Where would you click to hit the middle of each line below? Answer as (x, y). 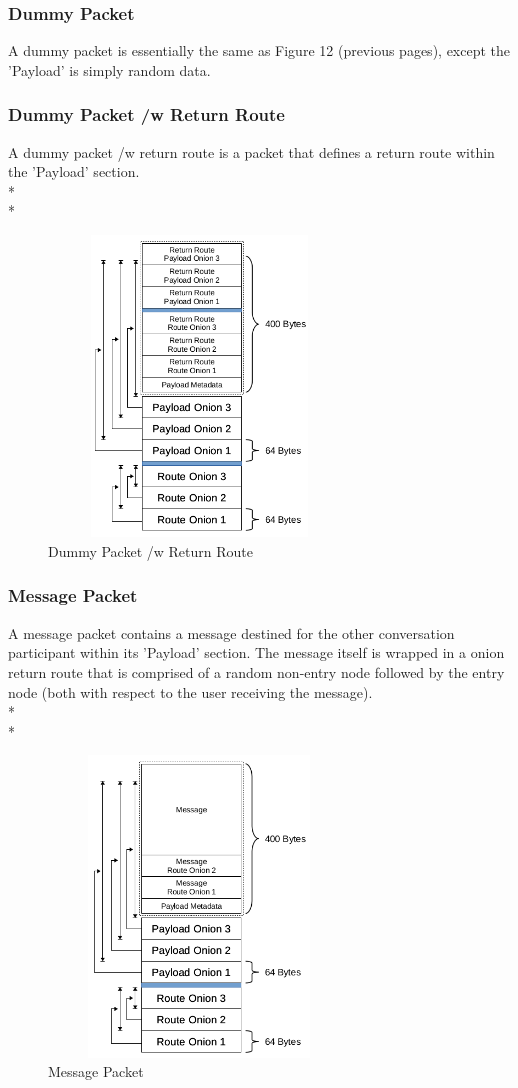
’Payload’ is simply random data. (109, 69)
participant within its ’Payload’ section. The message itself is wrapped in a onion (256, 652)
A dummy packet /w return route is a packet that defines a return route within (251, 151)
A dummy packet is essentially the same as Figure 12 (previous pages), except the (259, 50)
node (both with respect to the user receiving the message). (190, 691)
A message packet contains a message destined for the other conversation (231, 632)
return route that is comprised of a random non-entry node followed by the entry (256, 671)
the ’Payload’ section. (74, 171)
